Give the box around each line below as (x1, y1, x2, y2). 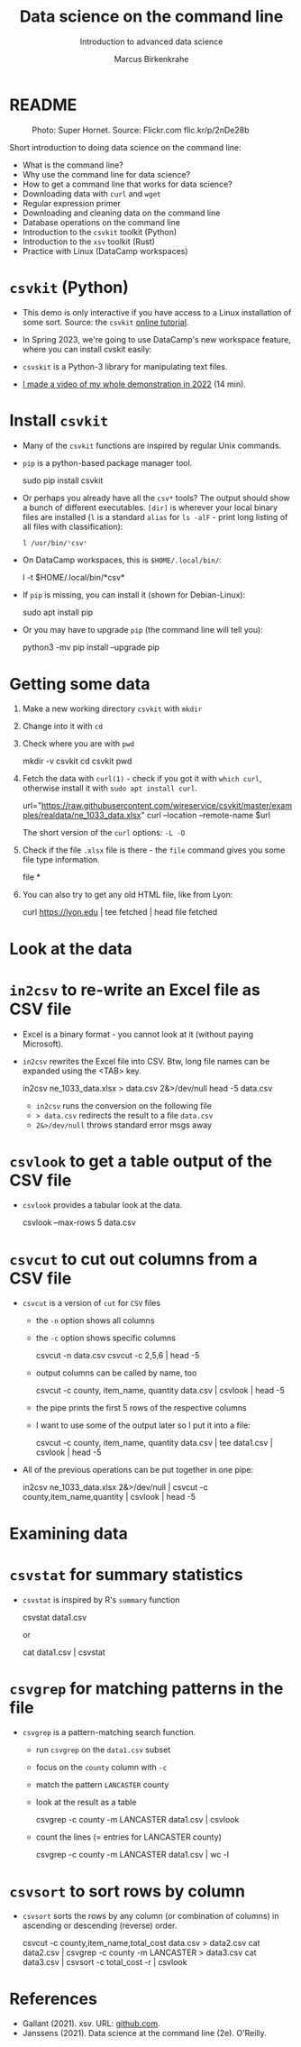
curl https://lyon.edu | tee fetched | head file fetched (22, 907, 218, 918)
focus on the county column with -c (35, 1762, 168, 1773)
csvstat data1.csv (22, 1612, 87, 1622)
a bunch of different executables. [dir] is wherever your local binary (22, 502, 278, 513)
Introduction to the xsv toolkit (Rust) (22, 236, 156, 247)
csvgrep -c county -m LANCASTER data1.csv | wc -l (35, 1850, 230, 1860)
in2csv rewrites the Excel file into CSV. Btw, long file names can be (22, 1055, 270, 1066)
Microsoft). (22, 1038, 64, 1049)
